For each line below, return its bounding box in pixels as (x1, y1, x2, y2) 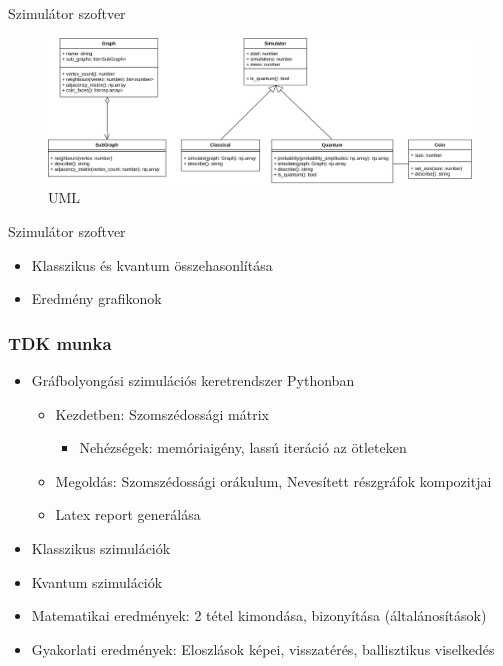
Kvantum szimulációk (31, 571, 163, 592)
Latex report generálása (55, 504, 201, 525)
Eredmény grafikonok (31, 288, 162, 309)
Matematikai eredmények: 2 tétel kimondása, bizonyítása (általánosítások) (31, 605, 487, 626)
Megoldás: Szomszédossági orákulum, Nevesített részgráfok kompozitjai (55, 470, 492, 491)
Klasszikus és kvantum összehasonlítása (31, 254, 273, 275)
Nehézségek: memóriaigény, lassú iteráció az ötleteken (79, 437, 407, 458)
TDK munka (8, 330, 112, 355)
